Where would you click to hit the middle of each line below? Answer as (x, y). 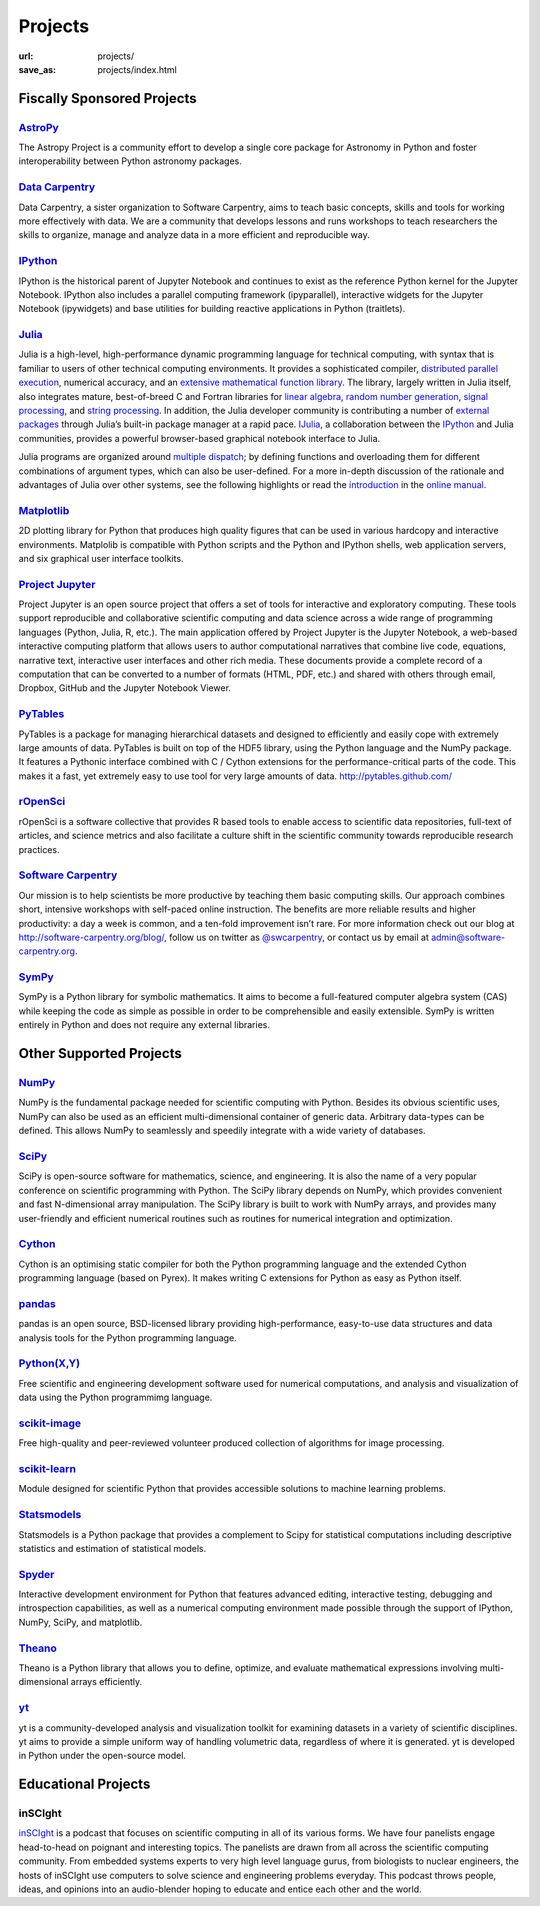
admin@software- (468, 937)
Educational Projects (84, 1784)
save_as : (37, 69)
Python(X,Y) (49, 1363)
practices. (39, 849)
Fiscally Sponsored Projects (107, 98)
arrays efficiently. (106, 1682)
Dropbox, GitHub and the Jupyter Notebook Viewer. (125, 688)
